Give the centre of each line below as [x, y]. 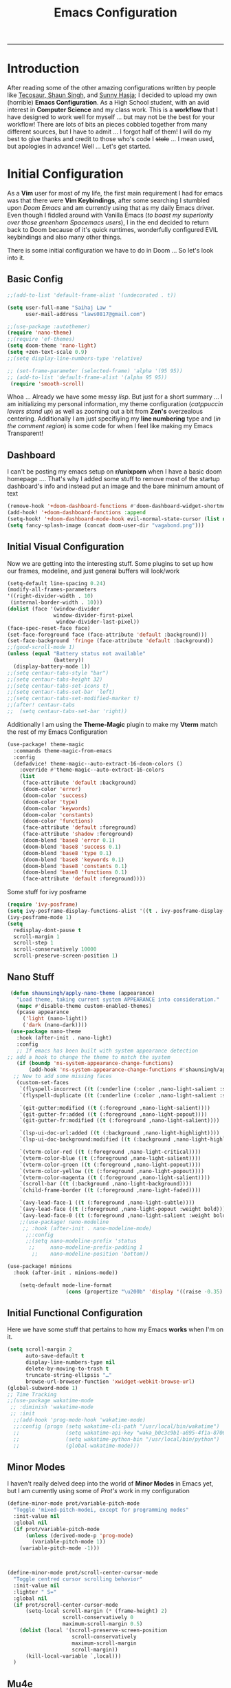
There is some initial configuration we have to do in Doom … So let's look [110, 251]
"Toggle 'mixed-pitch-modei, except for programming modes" [101, 1510]
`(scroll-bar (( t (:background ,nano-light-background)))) [106, 1184]
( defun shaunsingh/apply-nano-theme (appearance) [82, 993]
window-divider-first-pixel [93, 615]
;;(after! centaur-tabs [41, 705]
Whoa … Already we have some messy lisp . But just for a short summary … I [115, 397]
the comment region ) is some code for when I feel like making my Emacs [110, 426]
